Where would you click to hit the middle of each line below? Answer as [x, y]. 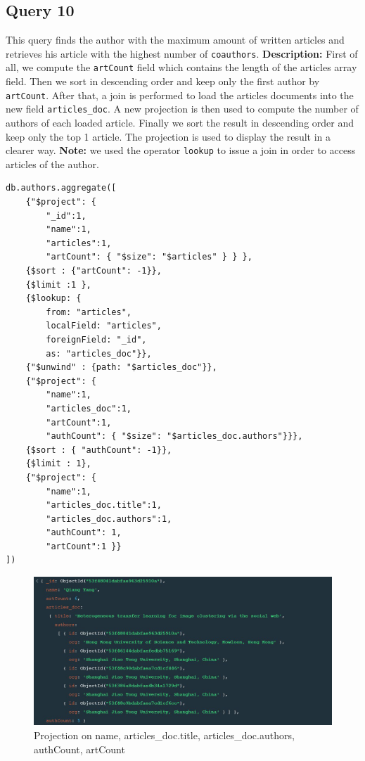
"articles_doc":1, [89, 408]
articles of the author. [52, 164]
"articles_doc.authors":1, [109, 519]
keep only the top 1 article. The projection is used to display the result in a [168, 136]
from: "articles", [89, 312]
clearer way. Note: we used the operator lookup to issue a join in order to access [181, 150]
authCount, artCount [79, 749]
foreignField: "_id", [96, 339]
